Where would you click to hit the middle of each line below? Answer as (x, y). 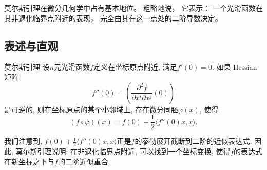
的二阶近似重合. (84, 161)
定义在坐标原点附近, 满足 (135, 67)
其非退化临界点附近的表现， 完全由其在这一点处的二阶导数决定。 (113, 18)
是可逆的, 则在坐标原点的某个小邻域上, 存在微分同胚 (91, 109)
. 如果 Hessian (234, 67)
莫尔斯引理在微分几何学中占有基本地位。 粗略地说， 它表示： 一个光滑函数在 (133, 8)
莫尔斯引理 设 (27, 67)
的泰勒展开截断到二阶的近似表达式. (193, 141)
